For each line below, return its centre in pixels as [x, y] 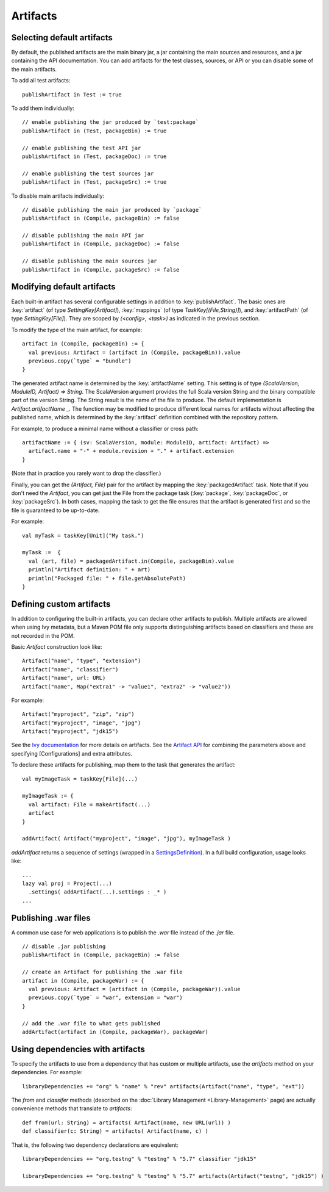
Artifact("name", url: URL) [64, 678]
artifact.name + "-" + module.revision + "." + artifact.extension [131, 451]
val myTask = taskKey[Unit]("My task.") [83, 535]
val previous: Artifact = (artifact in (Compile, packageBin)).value [134, 352]
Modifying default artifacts [63, 287]
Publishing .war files [51, 918]
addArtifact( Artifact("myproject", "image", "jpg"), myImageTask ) [126, 839]
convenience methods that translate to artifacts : [72, 1108]
